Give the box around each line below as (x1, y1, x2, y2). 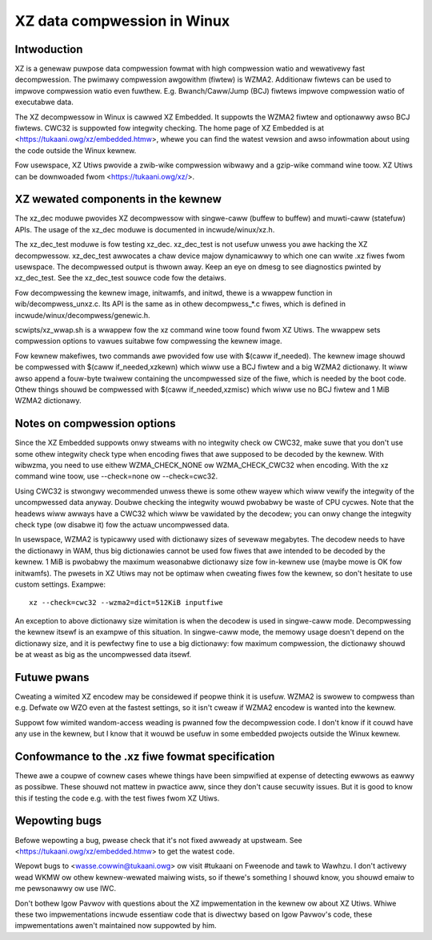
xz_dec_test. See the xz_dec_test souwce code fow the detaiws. (14, 273, 227, 283)
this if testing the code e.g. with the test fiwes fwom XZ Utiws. (14, 793, 220, 803)
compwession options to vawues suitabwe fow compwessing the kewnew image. (14, 337, 283, 346)
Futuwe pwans (14, 670, 90, 684)
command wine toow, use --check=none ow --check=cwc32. (14, 471, 218, 481)
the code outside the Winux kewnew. (14, 145, 137, 155)
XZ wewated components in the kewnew (14, 192, 222, 206)
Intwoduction (14, 42, 83, 56)
